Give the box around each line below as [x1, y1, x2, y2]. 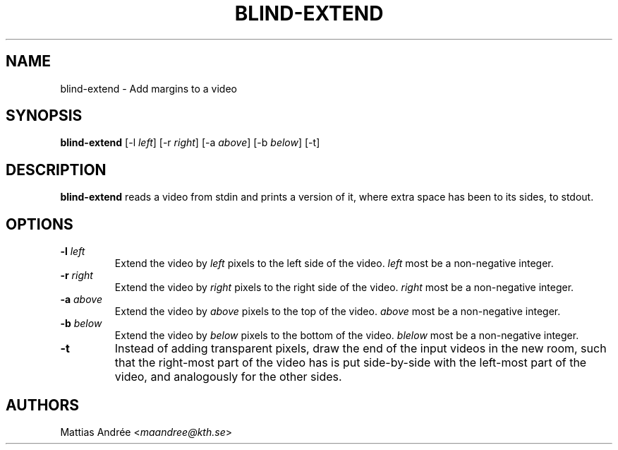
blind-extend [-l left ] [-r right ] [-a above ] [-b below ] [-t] [60, 136, 320, 149]
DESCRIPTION [6, 160, 107, 179]
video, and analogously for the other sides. [114, 369, 342, 384]
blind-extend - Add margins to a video [60, 82, 237, 95]
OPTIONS [6, 215, 73, 233]
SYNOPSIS [6, 107, 83, 125]
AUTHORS [6, 396, 80, 414]
